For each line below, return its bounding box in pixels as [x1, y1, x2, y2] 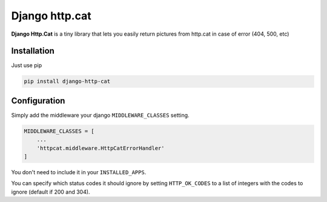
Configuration [11, 96, 65, 106]
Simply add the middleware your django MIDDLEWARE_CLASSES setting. [11, 111, 190, 119]
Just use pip [11, 62, 42, 69]
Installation [11, 46, 54, 56]
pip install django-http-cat [24, 78, 111, 85]
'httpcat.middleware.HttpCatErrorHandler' [36, 145, 165, 151]
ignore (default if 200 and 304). [11, 188, 90, 195]
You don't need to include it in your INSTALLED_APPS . [11, 169, 147, 176]
